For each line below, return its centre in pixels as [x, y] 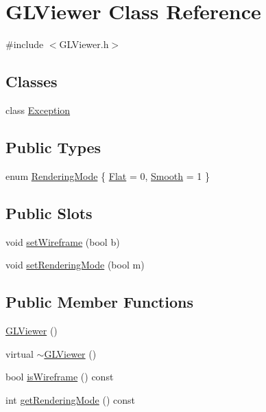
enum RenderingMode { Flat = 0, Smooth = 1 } [108, 175]
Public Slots [49, 213]
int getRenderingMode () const [70, 399]
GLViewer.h [84, 44]
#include [25, 44]
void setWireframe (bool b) [63, 241]
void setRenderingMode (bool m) [75, 265]
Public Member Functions [99, 302]
